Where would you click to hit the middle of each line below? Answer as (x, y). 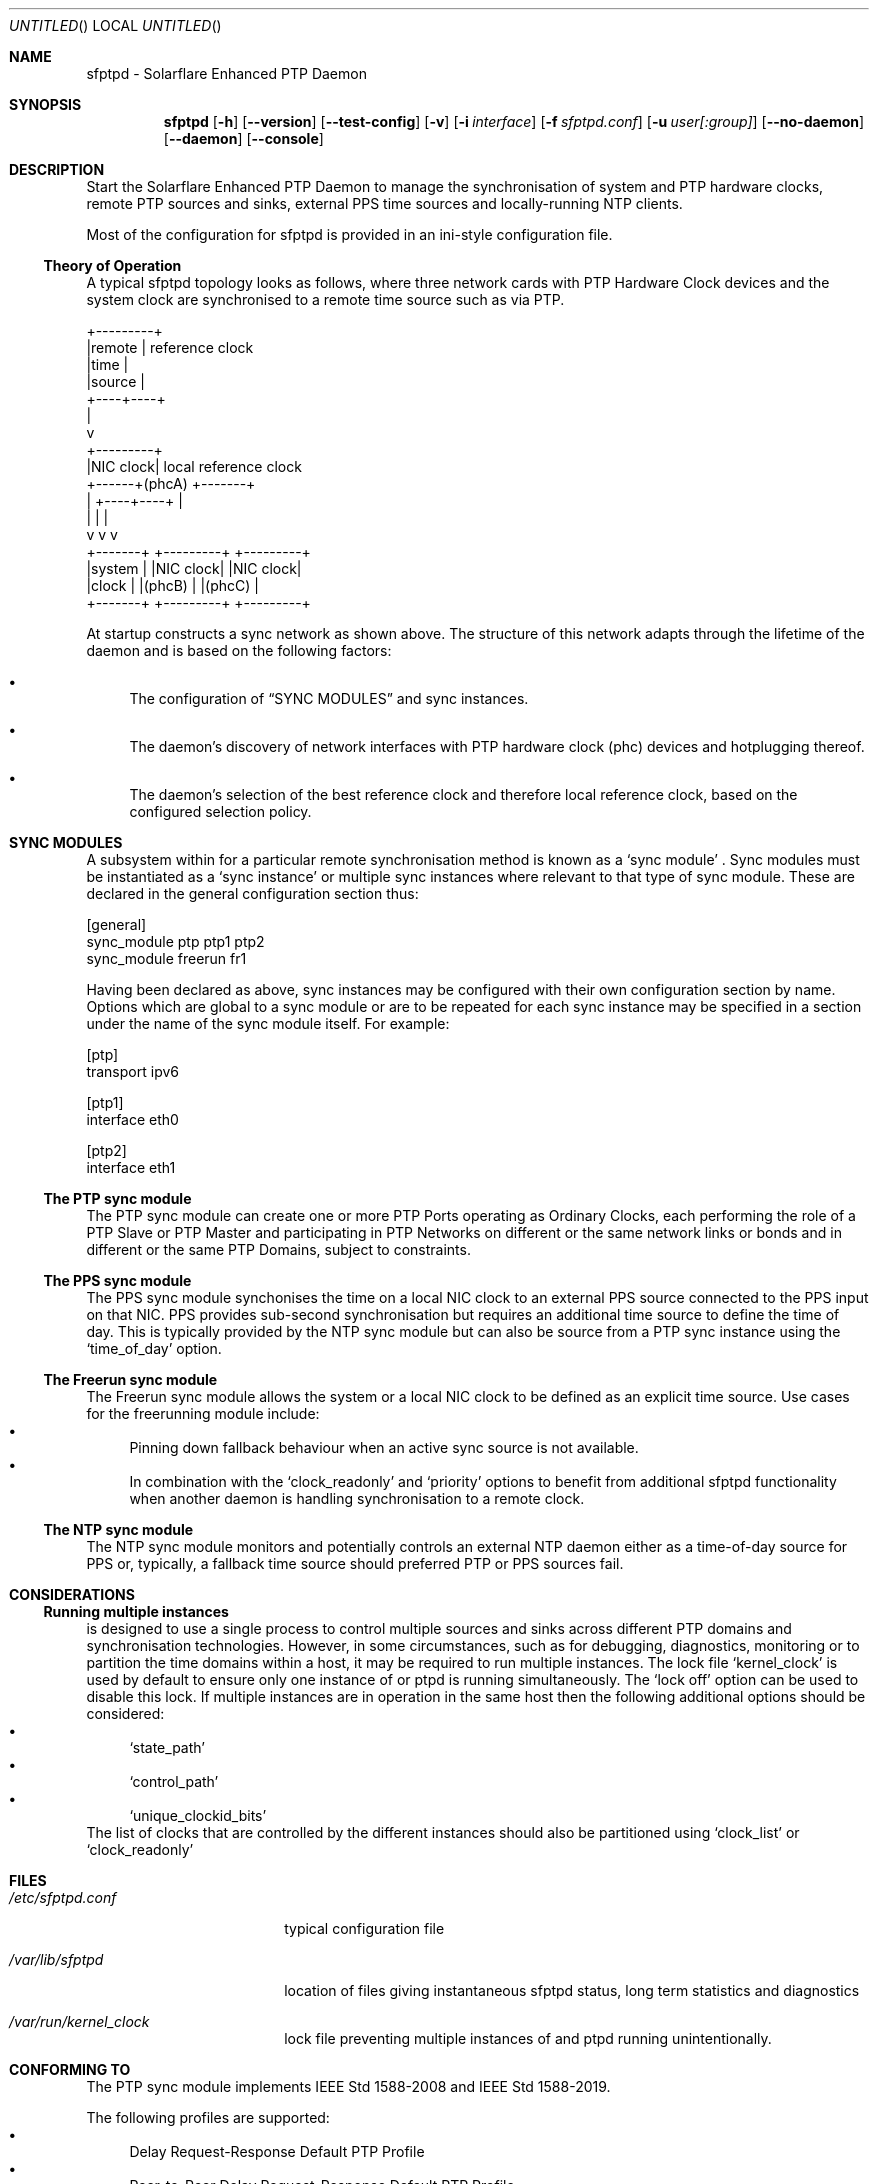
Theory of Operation (112, 265)
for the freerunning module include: (203, 1413)
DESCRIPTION (57, 169)
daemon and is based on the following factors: (239, 650)
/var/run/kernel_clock (79, 2021)
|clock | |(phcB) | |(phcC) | (172, 585)
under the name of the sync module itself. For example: (268, 1023)
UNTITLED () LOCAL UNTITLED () (115, 25)
